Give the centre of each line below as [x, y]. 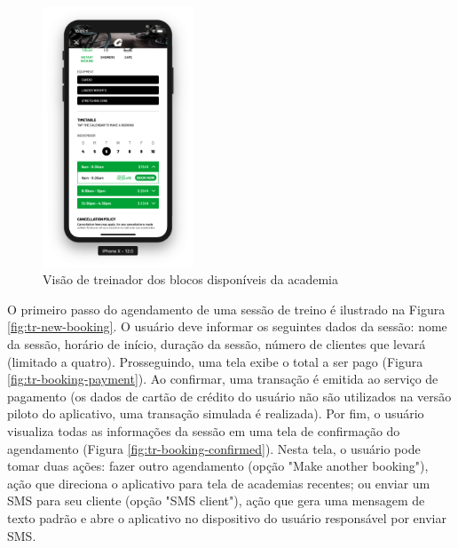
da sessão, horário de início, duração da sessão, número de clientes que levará [217, 344]
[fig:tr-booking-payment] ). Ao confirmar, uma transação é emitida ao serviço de [223, 379]
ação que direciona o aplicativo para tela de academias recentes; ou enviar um [219, 483]
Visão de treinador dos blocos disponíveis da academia [190, 279]
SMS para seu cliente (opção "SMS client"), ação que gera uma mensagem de [216, 500]
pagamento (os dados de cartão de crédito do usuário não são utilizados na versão [229, 396]
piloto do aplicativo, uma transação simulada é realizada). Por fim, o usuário [216, 413]
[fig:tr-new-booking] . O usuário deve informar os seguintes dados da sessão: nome [227, 326]
